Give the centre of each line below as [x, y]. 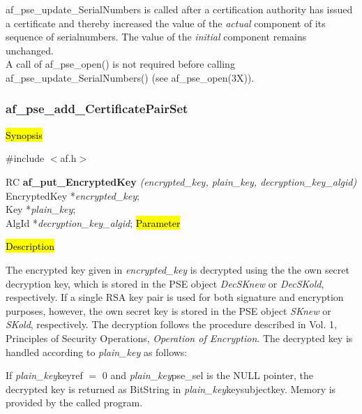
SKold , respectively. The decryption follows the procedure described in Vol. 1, [171, 324]
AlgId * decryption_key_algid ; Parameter [93, 222]
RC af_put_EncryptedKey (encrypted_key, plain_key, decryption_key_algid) [181, 181]
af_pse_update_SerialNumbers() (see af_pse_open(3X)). [130, 77]
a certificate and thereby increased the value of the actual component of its [166, 23]
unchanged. [30, 50]
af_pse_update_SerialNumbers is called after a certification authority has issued [179, 9]
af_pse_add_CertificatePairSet [97, 109]
